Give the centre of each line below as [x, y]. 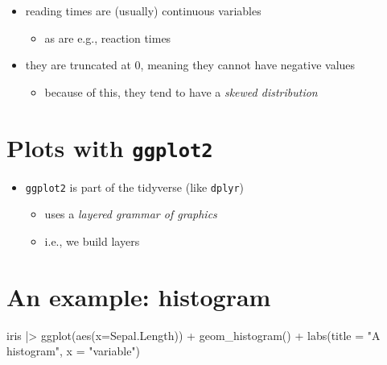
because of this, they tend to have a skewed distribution [181, 91]
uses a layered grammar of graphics [131, 214]
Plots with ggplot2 [110, 147]
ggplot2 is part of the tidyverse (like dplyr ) [135, 187]
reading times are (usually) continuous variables [143, 10]
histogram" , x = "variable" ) [74, 351]
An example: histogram [139, 296]
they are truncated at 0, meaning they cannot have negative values [190, 65]
